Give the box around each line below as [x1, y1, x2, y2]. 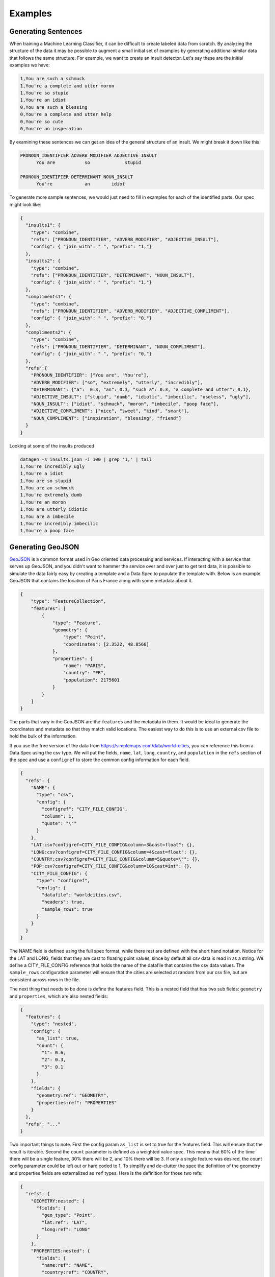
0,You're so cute [20, 119, 64, 125]
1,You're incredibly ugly [20, 463, 85, 469]
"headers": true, [41, 899, 85, 905]
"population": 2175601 [63, 677, 120, 683]
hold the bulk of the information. [9, 733, 77, 739]
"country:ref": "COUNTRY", [41, 1269, 109, 1275]
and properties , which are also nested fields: [9, 993, 108, 999]
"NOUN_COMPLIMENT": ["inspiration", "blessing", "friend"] [31, 415, 182, 421]
